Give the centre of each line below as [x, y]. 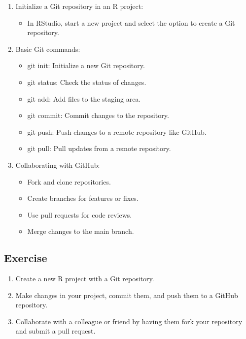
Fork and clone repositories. [69, 181]
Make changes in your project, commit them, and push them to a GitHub [127, 295]
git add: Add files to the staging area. [84, 98]
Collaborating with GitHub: [58, 165]
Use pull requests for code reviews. [80, 214]
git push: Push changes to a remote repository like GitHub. [117, 132]
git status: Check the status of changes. [87, 82]
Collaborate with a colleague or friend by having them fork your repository [129, 321]
